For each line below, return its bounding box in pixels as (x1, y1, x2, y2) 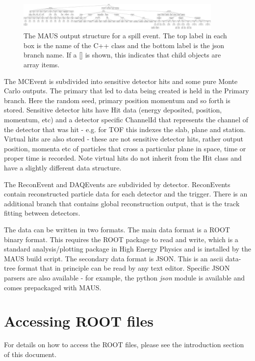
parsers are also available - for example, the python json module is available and (4, 272, 245, 282)
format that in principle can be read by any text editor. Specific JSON (18, 263, 230, 273)
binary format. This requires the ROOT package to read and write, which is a (4, 234, 238, 244)
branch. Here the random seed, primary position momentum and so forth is (4, 95, 230, 105)
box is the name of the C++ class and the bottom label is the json (24, 40, 225, 50)
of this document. (4, 349, 57, 359)
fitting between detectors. (4, 208, 80, 218)
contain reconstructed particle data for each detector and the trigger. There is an (4, 189, 248, 199)
